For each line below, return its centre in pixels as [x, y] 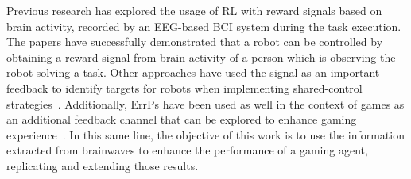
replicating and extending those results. [103, 165]
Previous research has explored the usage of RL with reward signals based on [194, 10]
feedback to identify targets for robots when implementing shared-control [184, 88]
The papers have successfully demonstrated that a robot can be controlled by [195, 42]
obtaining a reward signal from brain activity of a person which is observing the [201, 57]
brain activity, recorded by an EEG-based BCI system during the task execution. [204, 26]
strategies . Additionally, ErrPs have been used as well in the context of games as [205, 103]
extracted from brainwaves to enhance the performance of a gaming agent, [187, 150]
